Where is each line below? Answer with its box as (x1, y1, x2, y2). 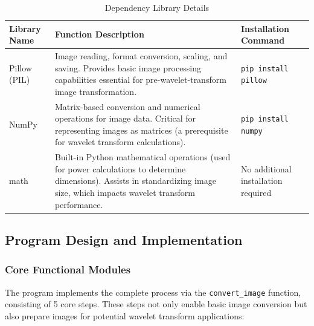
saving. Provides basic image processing (54, 61, 202, 74)
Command (240, 34, 285, 47)
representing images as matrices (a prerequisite (54, 123, 228, 136)
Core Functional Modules (5, 262, 131, 277)
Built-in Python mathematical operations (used (54, 151, 231, 163)
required (240, 186, 272, 199)
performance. (54, 198, 103, 210)
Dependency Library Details (104, 1, 210, 13)
